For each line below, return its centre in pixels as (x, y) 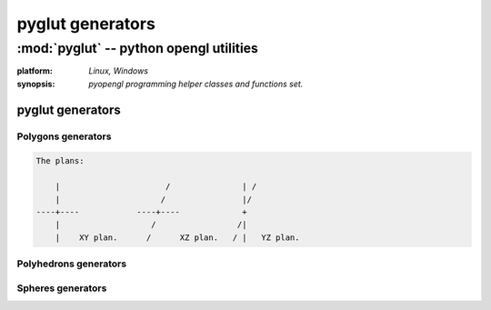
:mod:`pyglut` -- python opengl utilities (138, 48)
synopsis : (36, 84)
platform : (35, 71)
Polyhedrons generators (72, 264)
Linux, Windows (119, 71)
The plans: (60, 161)
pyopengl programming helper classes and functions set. (196, 84)
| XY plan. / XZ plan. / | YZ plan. (177, 237)
